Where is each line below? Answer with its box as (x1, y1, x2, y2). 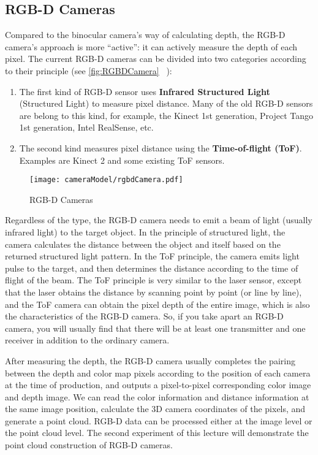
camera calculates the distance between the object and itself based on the (5, 237, 281, 250)
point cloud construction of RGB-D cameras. (5, 438, 173, 451)
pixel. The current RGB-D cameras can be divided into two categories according (5, 52, 306, 65)
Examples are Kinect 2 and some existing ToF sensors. (19, 153, 225, 166)
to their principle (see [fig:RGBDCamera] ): (5, 64, 172, 77)
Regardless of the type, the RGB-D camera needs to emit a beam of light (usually (5, 213, 312, 226)
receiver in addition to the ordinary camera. (5, 334, 170, 346)
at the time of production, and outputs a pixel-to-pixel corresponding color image (5, 378, 311, 391)
